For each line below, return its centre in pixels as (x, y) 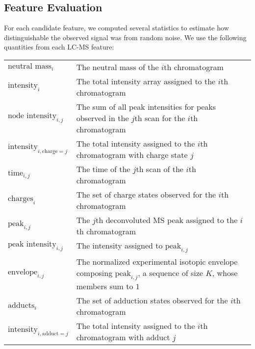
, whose (225, 273)
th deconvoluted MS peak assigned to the (167, 220)
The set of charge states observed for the (146, 194)
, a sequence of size (170, 273)
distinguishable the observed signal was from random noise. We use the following (125, 37)
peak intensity (32, 244)
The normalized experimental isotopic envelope (157, 262)
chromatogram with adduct (123, 337)
